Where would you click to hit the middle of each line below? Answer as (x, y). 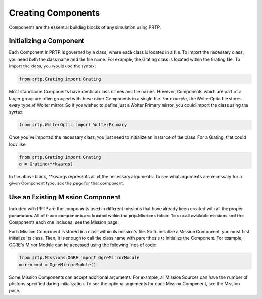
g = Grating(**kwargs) (46, 164)
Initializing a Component (47, 41)
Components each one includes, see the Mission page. (64, 222)
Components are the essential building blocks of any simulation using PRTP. (85, 27)
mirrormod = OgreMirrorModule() (58, 264)
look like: (18, 144)
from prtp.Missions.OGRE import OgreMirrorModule (79, 258)
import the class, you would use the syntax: (53, 66)
